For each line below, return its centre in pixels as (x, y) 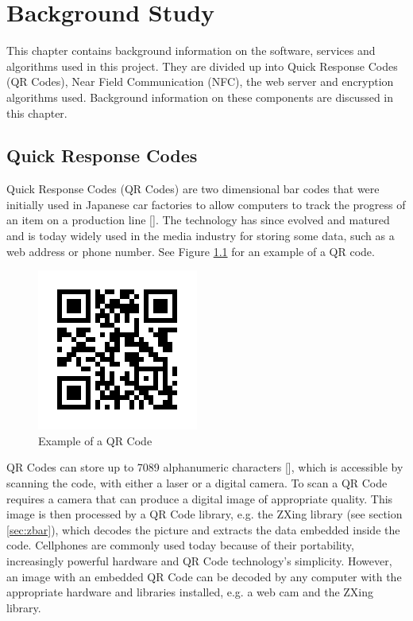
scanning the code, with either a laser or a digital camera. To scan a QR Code (197, 483)
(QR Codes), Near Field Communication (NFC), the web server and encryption (200, 82)
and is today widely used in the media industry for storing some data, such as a (201, 236)
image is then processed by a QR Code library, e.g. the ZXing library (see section (205, 514)
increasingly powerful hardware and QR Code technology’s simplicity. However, (199, 561)
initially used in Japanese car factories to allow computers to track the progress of (206, 204)
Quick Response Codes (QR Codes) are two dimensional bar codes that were (193, 189)
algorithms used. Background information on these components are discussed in (200, 97)
